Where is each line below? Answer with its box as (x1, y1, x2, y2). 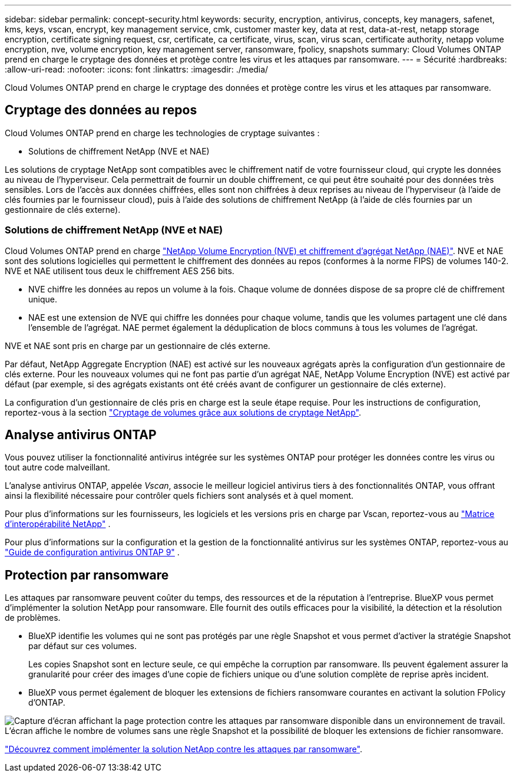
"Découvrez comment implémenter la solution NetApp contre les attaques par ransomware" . (5, 744, 362, 755)
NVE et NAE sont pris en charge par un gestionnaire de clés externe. (5, 340, 270, 351)
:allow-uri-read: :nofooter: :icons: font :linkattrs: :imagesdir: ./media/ (5, 64, 269, 74)
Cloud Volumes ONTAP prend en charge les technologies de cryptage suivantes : (5, 127, 320, 138)
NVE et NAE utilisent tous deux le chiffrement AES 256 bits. (5, 265, 234, 276)
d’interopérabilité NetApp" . (5, 519, 111, 529)
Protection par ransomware (5, 567, 169, 582)
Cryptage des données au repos (5, 103, 197, 118)
